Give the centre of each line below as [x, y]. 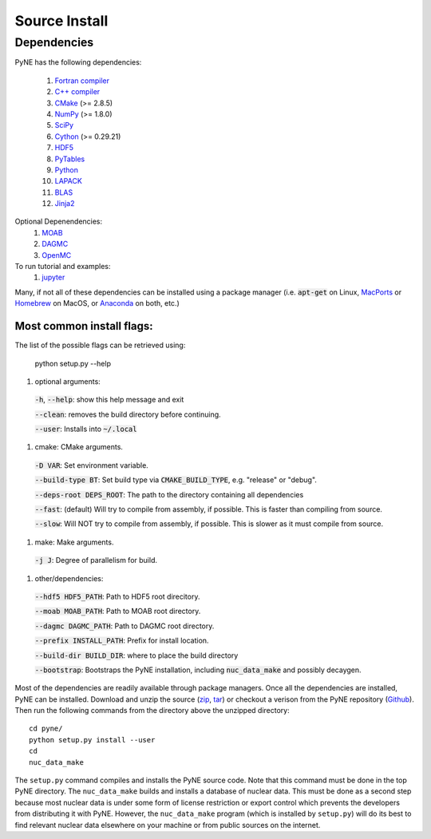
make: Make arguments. [74, 542]
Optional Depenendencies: [59, 222]
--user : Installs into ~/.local [86, 429]
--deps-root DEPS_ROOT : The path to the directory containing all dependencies [169, 494]
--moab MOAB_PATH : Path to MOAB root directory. [118, 611]
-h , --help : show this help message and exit [109, 400]
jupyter [53, 277]
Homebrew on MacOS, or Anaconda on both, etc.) [97, 303]
